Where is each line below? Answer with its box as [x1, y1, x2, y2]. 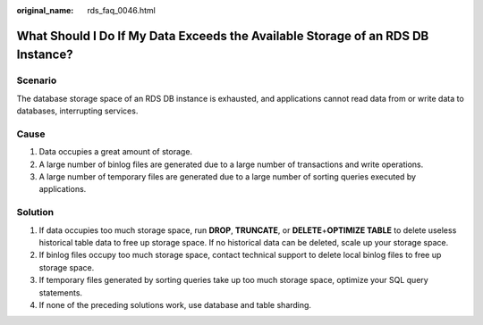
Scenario [16, 74, 57, 87]
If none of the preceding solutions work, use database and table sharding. [38, 299, 312, 310]
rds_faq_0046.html [87, 5, 156, 15]
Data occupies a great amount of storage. [38, 146, 192, 157]
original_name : [16, 5, 74, 15]
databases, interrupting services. [16, 105, 139, 116]
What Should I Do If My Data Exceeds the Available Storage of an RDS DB [16, 28, 429, 44]
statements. [38, 287, 83, 298]
